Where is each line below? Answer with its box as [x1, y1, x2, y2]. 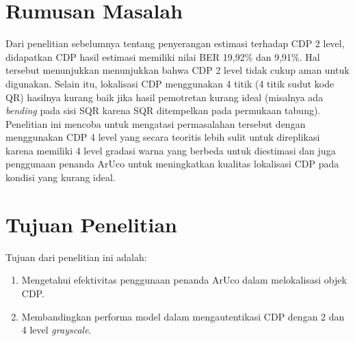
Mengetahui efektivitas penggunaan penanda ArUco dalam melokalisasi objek [21, 273, 347, 287]
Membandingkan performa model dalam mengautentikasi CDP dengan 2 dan [21, 309, 345, 323]
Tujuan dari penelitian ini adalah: [5, 249, 147, 264]
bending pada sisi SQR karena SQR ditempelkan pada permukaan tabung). [5, 103, 321, 118]
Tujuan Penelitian [5, 210, 177, 238]
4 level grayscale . [21, 323, 92, 337]
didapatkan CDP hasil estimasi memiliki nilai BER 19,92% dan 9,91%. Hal [5, 49, 320, 64]
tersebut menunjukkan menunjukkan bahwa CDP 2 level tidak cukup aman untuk [5, 63, 350, 77]
